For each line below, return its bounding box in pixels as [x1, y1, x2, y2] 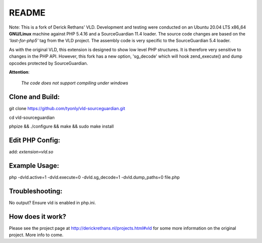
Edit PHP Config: [9, 136, 61, 144]
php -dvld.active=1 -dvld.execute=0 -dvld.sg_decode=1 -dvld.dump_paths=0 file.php [9, 174, 180, 180]
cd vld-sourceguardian [9, 114, 55, 120]
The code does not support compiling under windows [21, 80, 129, 86]
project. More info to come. [9, 232, 64, 238]
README [9, 7, 46, 18]
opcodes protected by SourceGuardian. [9, 60, 88, 66]
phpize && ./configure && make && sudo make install [9, 123, 114, 129]
